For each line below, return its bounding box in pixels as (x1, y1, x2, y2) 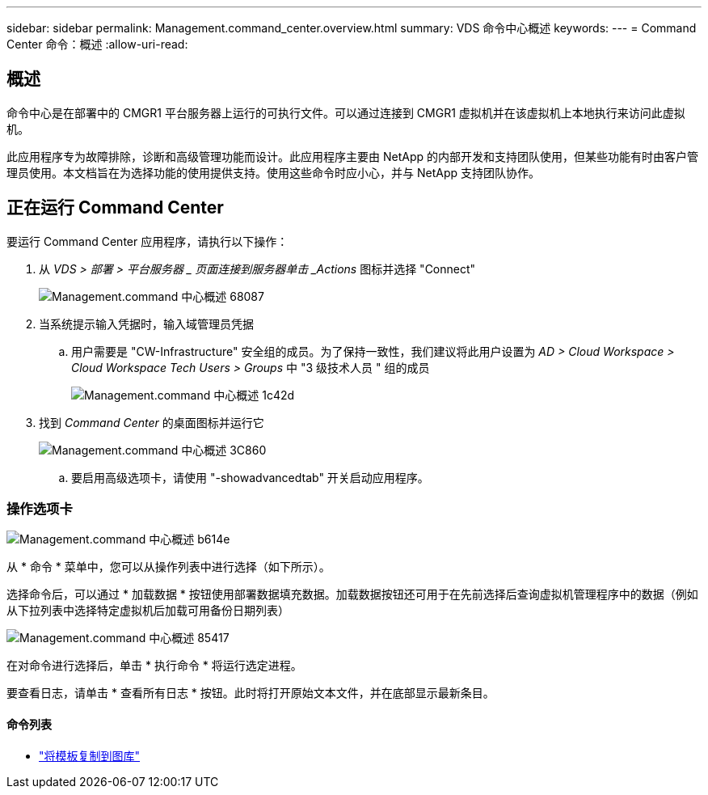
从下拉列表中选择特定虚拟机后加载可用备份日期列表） (6, 603, 289, 618)
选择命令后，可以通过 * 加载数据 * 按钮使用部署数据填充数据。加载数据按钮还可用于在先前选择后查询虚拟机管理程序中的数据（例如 (6, 587, 698, 602)
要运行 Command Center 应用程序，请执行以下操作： (6, 234, 289, 248)
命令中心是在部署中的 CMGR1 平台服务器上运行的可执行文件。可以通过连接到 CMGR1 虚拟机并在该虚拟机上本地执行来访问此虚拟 (6, 105, 685, 120)
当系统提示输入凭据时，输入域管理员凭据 (39, 316, 254, 331)
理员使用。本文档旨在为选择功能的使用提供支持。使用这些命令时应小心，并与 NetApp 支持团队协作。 (6, 165, 540, 180)
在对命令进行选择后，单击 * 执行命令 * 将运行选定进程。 (6, 658, 302, 673)
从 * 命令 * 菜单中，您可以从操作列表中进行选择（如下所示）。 (6, 560, 331, 574)
